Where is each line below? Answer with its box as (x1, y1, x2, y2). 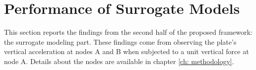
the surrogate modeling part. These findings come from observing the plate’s (4, 36, 237, 47)
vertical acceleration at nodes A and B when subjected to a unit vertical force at (4, 46, 249, 57)
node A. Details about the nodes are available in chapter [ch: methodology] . (4, 56, 234, 66)
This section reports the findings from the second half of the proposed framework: (4, 27, 253, 37)
